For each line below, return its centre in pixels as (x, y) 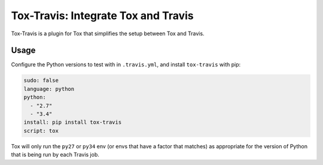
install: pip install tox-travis (73, 122)
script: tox (41, 131)
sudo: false (41, 80)
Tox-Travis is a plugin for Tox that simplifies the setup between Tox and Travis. (108, 33)
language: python (49, 89)
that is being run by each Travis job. (55, 155)
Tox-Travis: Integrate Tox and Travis (102, 16)
